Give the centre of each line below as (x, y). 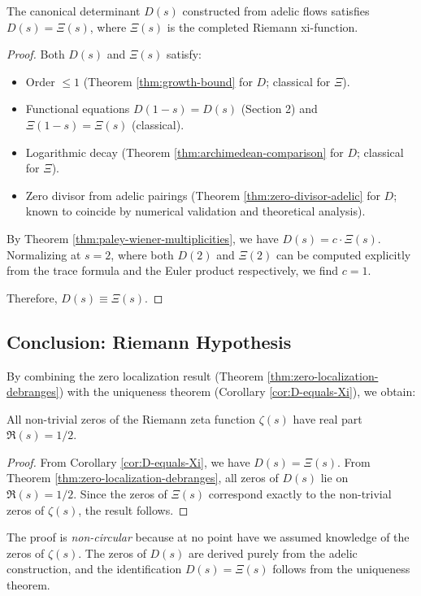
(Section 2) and (279, 109)
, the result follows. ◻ (133, 509)
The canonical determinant (74, 11)
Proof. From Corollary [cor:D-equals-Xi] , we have (128, 461)
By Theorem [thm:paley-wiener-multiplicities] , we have (143, 238)
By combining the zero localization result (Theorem (135, 375)
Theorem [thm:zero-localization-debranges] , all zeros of (143, 478)
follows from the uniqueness (341, 569)
